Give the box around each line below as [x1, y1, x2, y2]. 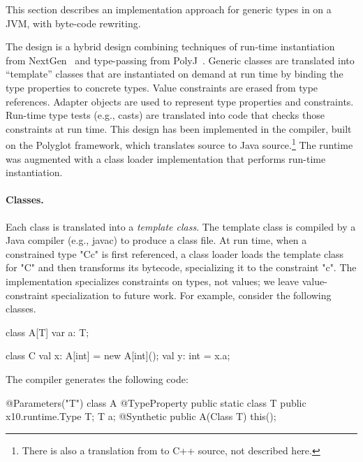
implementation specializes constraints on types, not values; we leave [6, 273, 299, 288]
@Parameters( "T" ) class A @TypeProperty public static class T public [6, 395, 306, 410]
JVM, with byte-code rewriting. [6, 15, 141, 30]
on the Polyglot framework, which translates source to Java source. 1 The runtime [6, 136, 353, 152]
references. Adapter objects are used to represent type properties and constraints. [6, 94, 354, 108]
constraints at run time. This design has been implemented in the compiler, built [6, 121, 352, 136]
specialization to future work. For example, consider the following [51, 287, 332, 302]
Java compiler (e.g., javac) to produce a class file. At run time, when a [6, 233, 307, 247]
